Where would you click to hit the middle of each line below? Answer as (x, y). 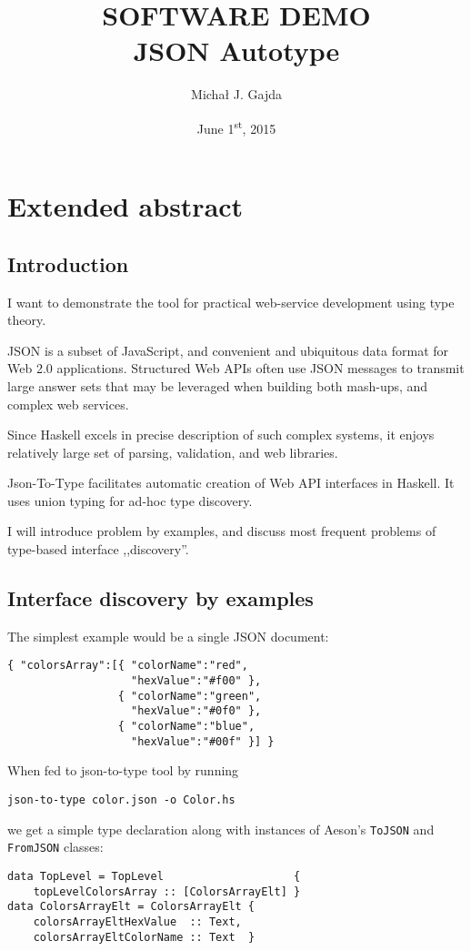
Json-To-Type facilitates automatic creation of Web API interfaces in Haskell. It (231, 483)
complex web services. (68, 404)
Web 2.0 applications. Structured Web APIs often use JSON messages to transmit (236, 368)
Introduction (68, 263)
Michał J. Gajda (236, 94)
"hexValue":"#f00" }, (196, 681)
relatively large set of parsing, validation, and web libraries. (173, 452)
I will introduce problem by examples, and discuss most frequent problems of (222, 531)
